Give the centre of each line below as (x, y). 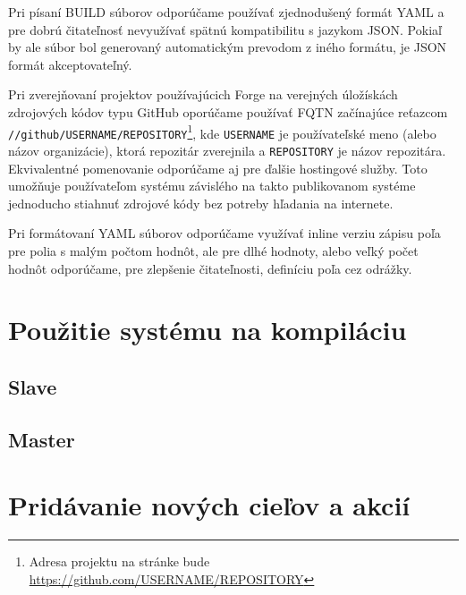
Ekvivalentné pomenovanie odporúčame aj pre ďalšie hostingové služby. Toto (218, 168)
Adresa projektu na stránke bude (119, 561)
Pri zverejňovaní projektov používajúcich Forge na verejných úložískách (203, 94)
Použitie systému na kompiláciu (208, 330)
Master (42, 439)
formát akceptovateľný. (70, 64)
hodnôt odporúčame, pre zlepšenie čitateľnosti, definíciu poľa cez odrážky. (210, 268)
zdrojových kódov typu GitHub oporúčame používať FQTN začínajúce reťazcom (228, 111)
